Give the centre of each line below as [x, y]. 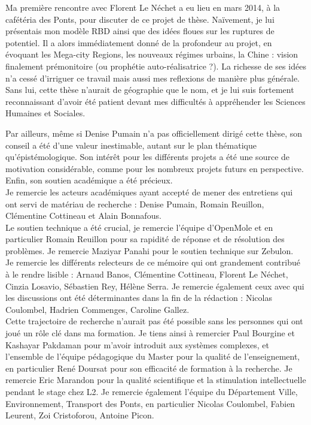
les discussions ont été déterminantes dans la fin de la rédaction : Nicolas [139, 298]
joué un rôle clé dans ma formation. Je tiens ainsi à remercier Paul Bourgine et [150, 333]
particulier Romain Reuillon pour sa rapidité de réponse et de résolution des [145, 239]
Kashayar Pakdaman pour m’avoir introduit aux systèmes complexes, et [137, 344]
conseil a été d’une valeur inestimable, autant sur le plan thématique [131, 145]
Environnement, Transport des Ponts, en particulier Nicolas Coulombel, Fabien [150, 403]
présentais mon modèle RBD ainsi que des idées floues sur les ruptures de [140, 31]
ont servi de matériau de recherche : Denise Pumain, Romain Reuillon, [135, 204]
